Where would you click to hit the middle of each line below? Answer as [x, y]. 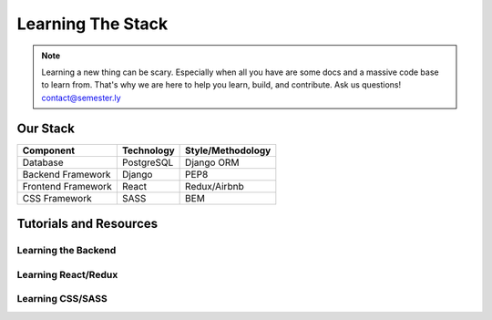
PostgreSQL [148, 162]
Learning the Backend [67, 251]
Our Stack [46, 128]
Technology [148, 150]
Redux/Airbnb [215, 186]
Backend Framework [67, 174]
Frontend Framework [67, 186]
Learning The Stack [92, 24]
